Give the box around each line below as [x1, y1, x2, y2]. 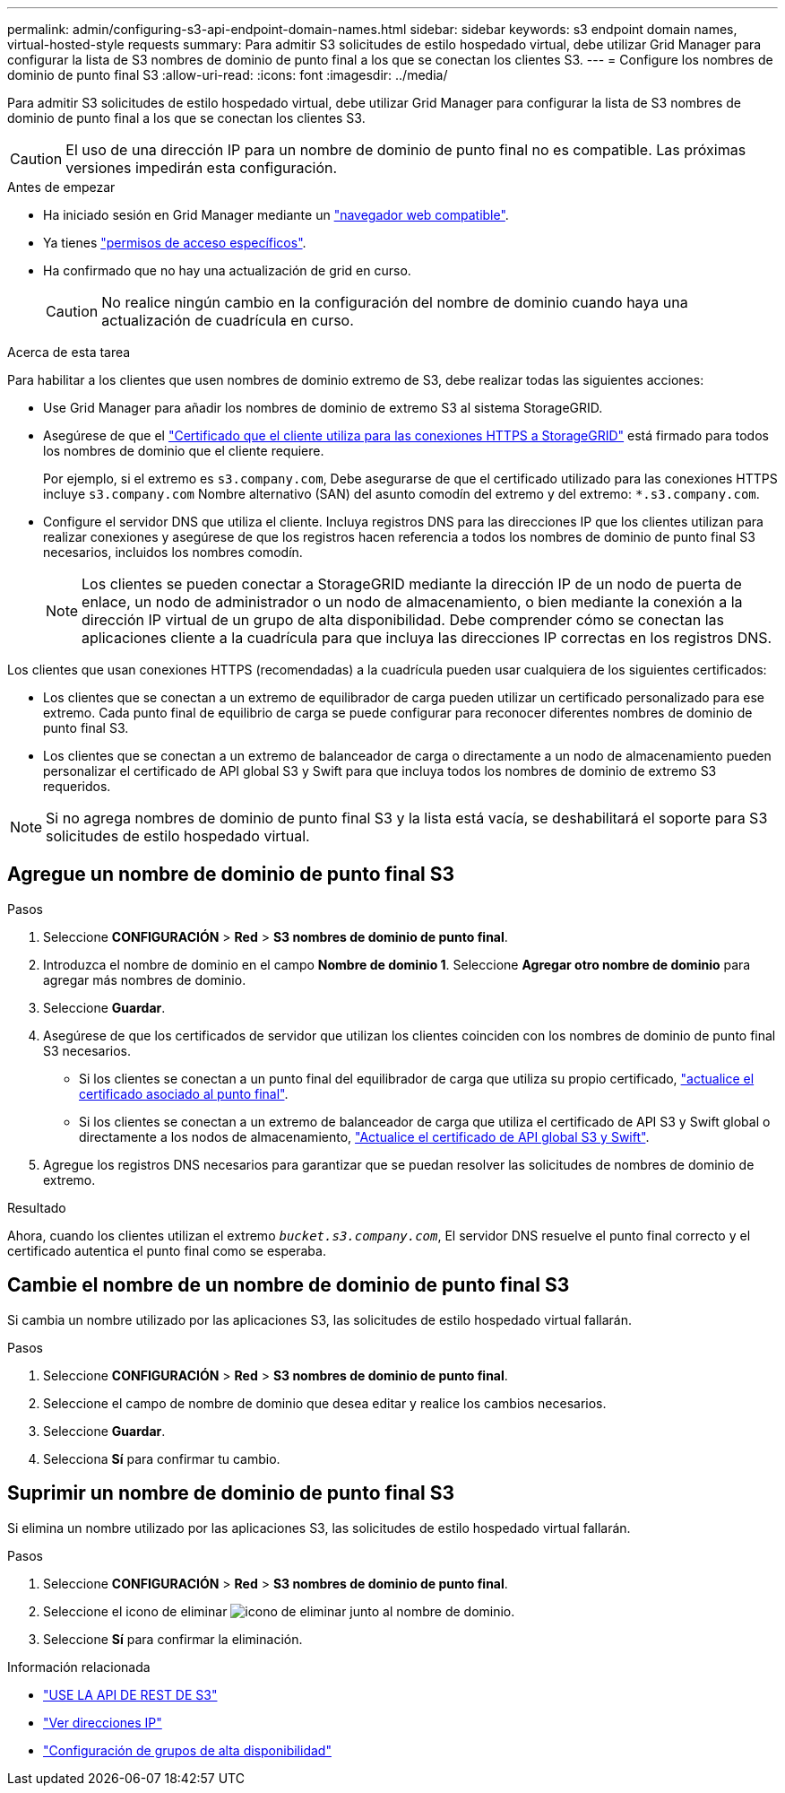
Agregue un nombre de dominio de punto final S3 [7, 863, 455, 886]
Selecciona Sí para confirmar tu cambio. [43, 1450, 280, 1467]
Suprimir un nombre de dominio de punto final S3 [7, 1482, 454, 1505]
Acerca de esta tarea [7, 344, 131, 360]
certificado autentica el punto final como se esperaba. [7, 1242, 326, 1258]
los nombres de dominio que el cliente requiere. [43, 443, 324, 458]
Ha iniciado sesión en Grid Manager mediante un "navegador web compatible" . [43, 207, 509, 222]
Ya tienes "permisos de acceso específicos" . [43, 235, 306, 250]
